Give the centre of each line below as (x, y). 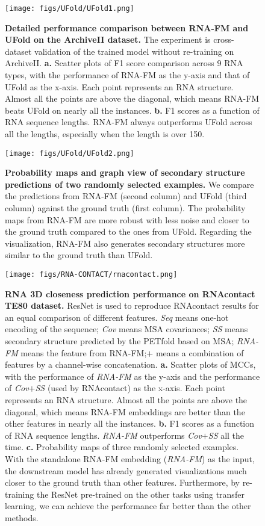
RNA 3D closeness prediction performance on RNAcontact (130, 293)
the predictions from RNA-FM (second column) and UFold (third (126, 196)
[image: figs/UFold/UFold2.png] (70, 153)
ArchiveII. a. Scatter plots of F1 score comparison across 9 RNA (124, 63)
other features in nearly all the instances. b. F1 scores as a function (130, 423)
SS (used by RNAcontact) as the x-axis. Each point (130, 388)
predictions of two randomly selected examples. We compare (129, 184)
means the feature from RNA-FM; (84, 352)
